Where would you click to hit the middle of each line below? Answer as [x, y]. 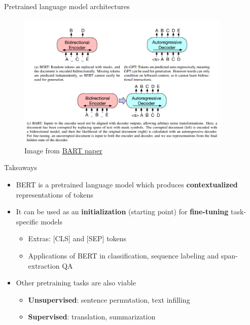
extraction [44, 265]
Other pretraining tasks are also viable [76, 283]
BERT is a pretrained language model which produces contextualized [127, 185]
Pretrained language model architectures [67, 6]
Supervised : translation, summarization [92, 317]
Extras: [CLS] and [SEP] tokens [77, 238]
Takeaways [21, 167]
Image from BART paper [63, 150]
